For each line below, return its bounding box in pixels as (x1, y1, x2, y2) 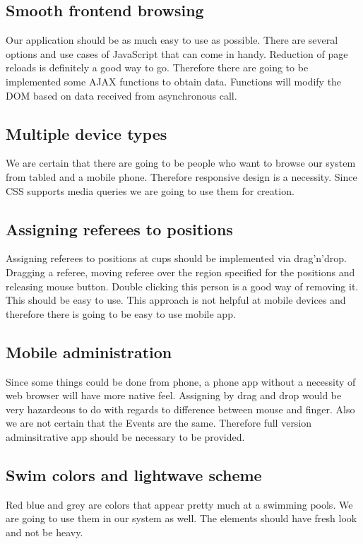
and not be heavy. (6, 524, 83, 539)
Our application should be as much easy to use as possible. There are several (6, 32, 338, 47)
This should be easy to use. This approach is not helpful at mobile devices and (6, 292, 346, 307)
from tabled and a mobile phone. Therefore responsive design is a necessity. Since (6, 169, 357, 184)
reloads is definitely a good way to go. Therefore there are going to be (6, 60, 309, 75)
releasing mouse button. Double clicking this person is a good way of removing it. (6, 278, 359, 293)
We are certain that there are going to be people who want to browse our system (6, 155, 356, 170)
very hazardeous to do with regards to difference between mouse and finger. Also (6, 401, 355, 416)
